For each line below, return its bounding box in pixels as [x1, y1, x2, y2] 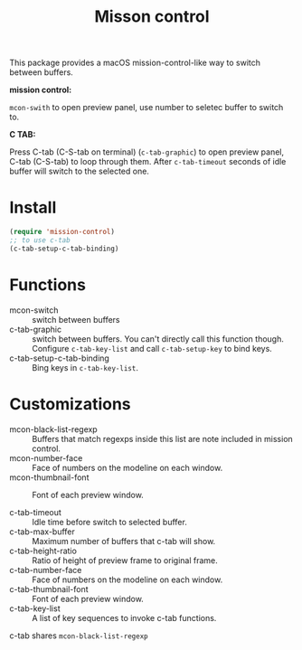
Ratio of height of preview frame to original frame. [32, 554, 219, 566]
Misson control [94, 6, 210, 27]
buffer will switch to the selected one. [9, 165, 149, 177]
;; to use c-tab [9, 236, 71, 245]
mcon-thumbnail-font [9, 472, 90, 483]
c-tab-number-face [9, 564, 82, 575]
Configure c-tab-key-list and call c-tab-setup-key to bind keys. [32, 343, 273, 353]
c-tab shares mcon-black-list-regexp [9, 630, 149, 641]
